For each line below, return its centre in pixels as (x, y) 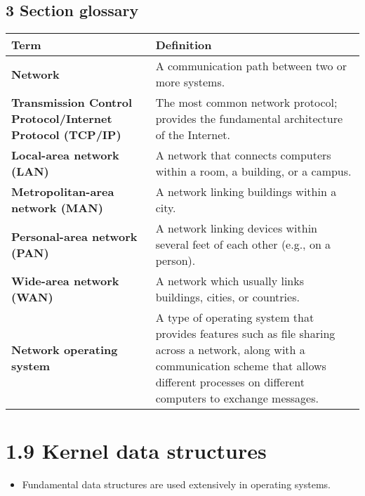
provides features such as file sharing (245, 334)
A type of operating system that (235, 318)
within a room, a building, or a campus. (253, 171)
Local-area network (65, 155)
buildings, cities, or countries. (227, 297)
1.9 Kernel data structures (136, 451)
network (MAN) (57, 208)
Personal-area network (74, 236)
